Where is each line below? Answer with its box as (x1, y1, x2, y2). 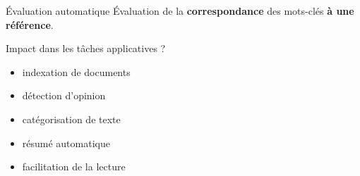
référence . (6, 17, 54, 32)
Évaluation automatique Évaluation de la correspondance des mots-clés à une (6, 4, 354, 18)
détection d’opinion (22, 88, 106, 103)
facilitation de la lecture (22, 159, 126, 174)
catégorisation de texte (22, 111, 121, 126)
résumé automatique (22, 135, 110, 150)
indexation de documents (22, 64, 131, 79)
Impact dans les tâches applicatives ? (6, 41, 166, 56)
